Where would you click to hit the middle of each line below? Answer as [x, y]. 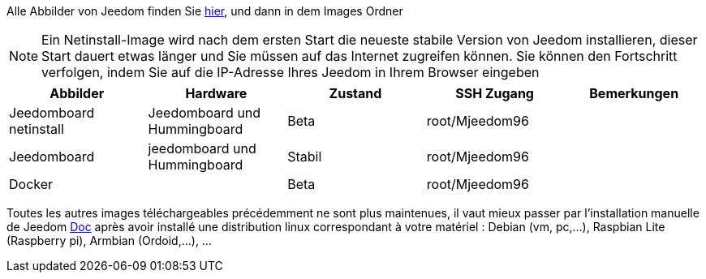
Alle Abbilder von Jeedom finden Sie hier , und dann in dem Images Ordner [205, 11]
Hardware [216, 93]
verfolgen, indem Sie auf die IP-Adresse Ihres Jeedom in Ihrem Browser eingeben [291, 72]
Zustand [355, 93]
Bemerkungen [634, 93]
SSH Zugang [495, 93]
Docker [31, 184]
